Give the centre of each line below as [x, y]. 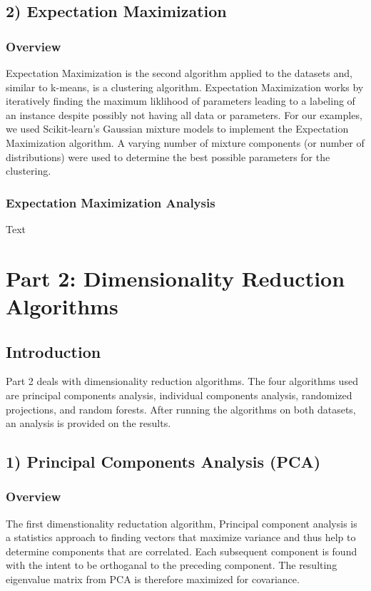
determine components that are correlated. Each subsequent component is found [182, 551]
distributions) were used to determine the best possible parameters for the [168, 156]
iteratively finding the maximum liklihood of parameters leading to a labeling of [181, 101]
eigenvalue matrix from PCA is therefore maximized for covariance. [153, 579]
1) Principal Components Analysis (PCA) [163, 462]
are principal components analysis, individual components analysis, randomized [179, 395]
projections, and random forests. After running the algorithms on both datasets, [181, 409]
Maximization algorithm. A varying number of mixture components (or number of [185, 142]
